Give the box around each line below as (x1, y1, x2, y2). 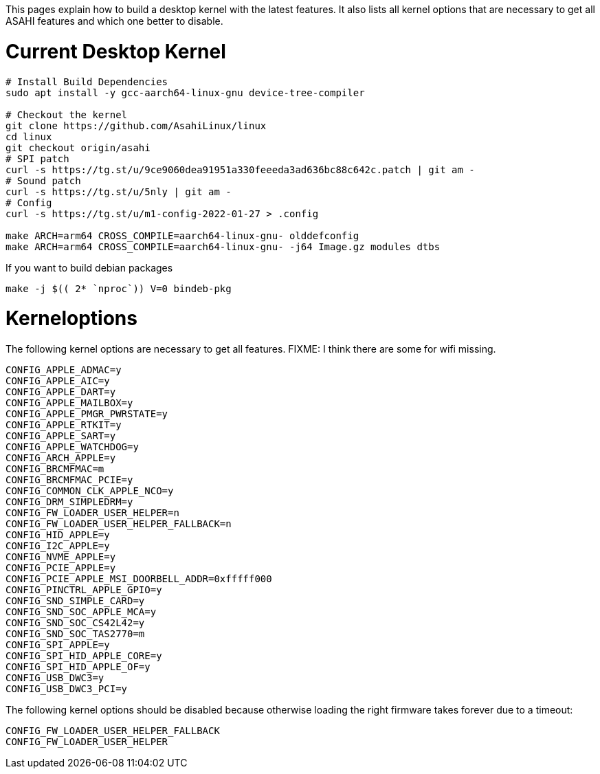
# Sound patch (5, 175, 81, 186)
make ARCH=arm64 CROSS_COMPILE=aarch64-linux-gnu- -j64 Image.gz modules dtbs (5, 241, 441, 252)
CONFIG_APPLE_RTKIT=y (5, 419, 122, 430)
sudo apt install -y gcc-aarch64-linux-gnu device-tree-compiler (5, 87, 365, 98)
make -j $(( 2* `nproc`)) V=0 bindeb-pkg (5, 283, 232, 294)
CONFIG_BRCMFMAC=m (5, 463, 104, 474)
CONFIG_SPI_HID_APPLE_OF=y (5, 661, 151, 672)
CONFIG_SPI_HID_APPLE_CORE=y (5, 650, 162, 661)
